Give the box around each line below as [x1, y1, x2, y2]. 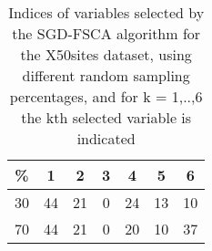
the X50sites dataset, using [20, 44, 192, 65]
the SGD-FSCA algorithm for [12, 23, 201, 44]
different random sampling [22, 65, 190, 86]
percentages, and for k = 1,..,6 [9, 86, 203, 107]
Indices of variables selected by [8, 2, 205, 23]
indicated [76, 128, 136, 149]
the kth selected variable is [21, 107, 192, 128]
